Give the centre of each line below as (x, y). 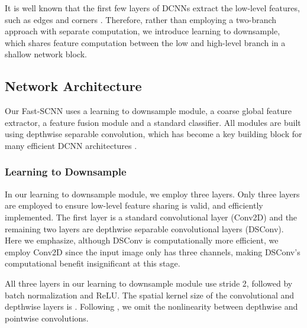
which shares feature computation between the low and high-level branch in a (145, 42)
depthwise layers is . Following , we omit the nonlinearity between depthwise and (151, 306)
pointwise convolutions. (47, 318)
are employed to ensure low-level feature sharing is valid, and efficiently (134, 205)
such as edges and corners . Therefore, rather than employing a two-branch (141, 19)
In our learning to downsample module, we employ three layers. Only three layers (152, 194)
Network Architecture (73, 86)
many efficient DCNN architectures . (71, 145)
